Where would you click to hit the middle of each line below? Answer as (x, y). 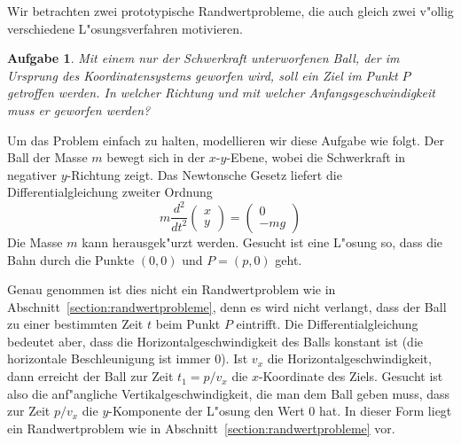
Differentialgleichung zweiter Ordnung (110, 192)
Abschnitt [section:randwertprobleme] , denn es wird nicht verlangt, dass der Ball (227, 306)
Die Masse (35, 241)
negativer (32, 174)
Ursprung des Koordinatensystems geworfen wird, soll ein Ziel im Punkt (203, 75)
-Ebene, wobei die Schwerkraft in (316, 157)
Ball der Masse (47, 157)
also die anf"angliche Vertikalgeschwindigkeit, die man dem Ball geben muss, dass (229, 393)
